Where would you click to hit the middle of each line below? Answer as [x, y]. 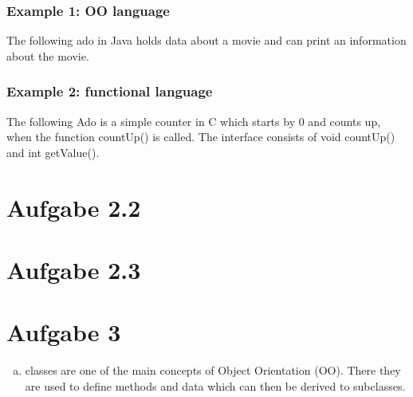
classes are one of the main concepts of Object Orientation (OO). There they [213, 370]
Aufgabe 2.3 [74, 269]
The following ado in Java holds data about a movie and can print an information [206, 40]
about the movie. [48, 55]
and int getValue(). [53, 152]
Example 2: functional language [110, 91]
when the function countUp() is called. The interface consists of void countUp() [201, 137]
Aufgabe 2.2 [74, 207]
